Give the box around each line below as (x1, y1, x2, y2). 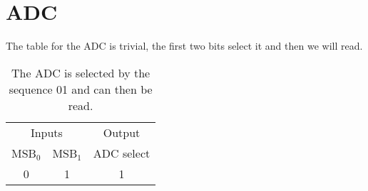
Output (103, 124, 140, 141)
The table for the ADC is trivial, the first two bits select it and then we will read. (6, 38, 363, 53)
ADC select (93, 144, 150, 161)
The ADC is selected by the (11, 64, 150, 81)
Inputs (30, 124, 63, 141)
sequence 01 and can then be (9, 80, 153, 97)
